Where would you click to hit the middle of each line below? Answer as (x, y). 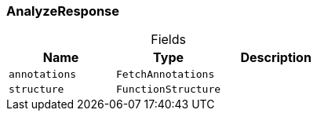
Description (276, 58)
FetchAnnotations (166, 75)
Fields (168, 40)
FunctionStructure (169, 90)
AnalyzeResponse (63, 11)
